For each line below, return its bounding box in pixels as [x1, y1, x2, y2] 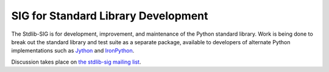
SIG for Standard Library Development [11, 9, 208, 22]
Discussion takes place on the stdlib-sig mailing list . [11, 58, 141, 65]
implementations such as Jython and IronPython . [11, 47, 135, 54]
